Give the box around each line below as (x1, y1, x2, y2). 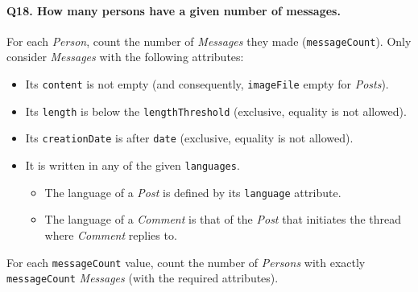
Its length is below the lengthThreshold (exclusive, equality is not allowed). (25, 102, 407, 119)
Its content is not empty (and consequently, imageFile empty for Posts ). (25, 76, 389, 93)
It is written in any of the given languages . (25, 157, 240, 174)
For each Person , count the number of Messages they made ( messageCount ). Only (6, 32, 412, 49)
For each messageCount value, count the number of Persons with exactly (6, 253, 366, 270)
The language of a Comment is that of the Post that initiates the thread (44, 211, 402, 228)
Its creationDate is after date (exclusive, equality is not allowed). (25, 130, 354, 146)
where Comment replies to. (44, 226, 177, 243)
